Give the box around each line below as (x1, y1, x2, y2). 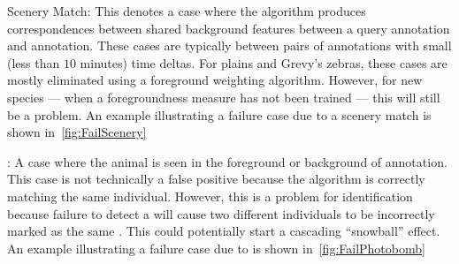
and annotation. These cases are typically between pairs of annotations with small (7, 36, 452, 55)
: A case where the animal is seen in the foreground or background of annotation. (7, 152, 448, 170)
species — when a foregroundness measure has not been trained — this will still (7, 87, 440, 106)
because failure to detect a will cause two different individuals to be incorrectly (7, 204, 435, 223)
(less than (7, 53, 60, 72)
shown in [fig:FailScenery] (7, 123, 147, 141)
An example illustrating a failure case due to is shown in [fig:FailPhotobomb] (7, 238, 425, 257)
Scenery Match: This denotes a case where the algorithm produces (7, 2, 366, 19)
